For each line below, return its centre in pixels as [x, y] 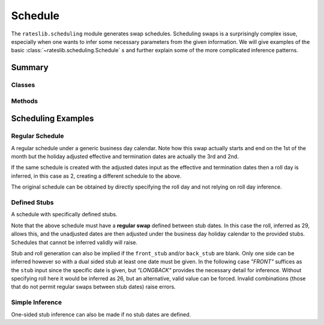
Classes [23, 85]
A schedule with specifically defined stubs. [64, 214]
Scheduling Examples [52, 119]
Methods [25, 101]
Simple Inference [37, 302]
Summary [30, 68]
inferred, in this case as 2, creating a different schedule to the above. [96, 176]
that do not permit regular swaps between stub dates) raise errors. [94, 287]
